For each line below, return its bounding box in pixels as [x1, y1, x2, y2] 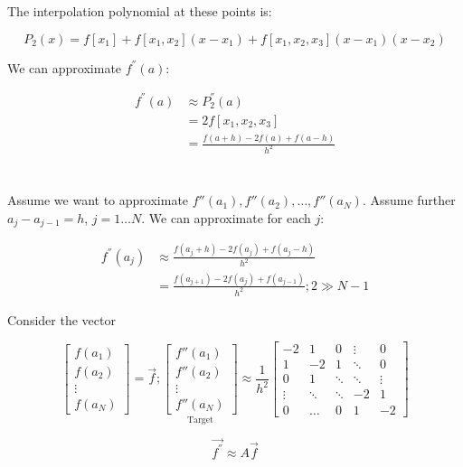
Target [186, 415, 213, 425]
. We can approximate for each [141, 208, 311, 227]
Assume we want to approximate [7, 191, 189, 210]
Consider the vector [7, 310, 116, 329]
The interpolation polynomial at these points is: [7, 2, 272, 20]
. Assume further [362, 191, 456, 210]
